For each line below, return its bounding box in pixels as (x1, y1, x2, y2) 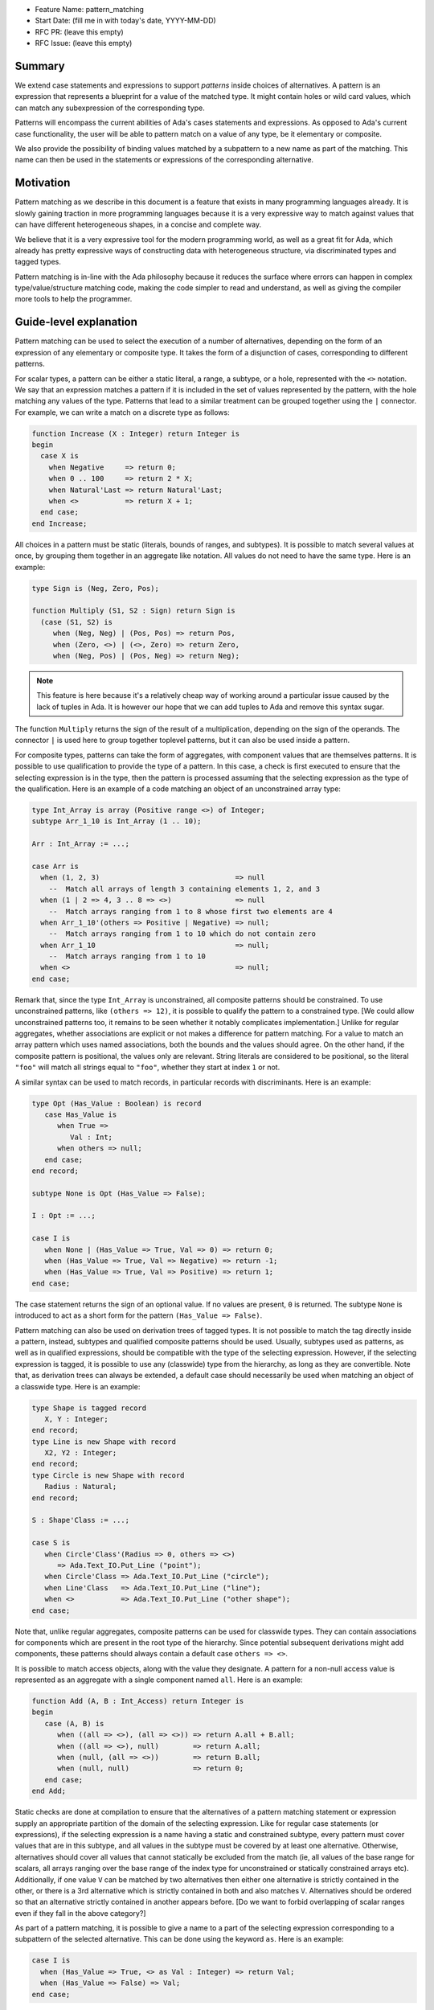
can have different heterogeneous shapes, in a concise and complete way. (14, 219, 261, 229)
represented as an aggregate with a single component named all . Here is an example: (14, 1675, 303, 1684)
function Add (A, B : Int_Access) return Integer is (31, 1696, 244, 1706)
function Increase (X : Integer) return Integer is (31, 429, 240, 438)
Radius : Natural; (44, 1482, 117, 1491)
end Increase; (31, 519, 88, 528)
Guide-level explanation (14, 315, 138, 329)
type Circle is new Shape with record (31, 1471, 185, 1479)
